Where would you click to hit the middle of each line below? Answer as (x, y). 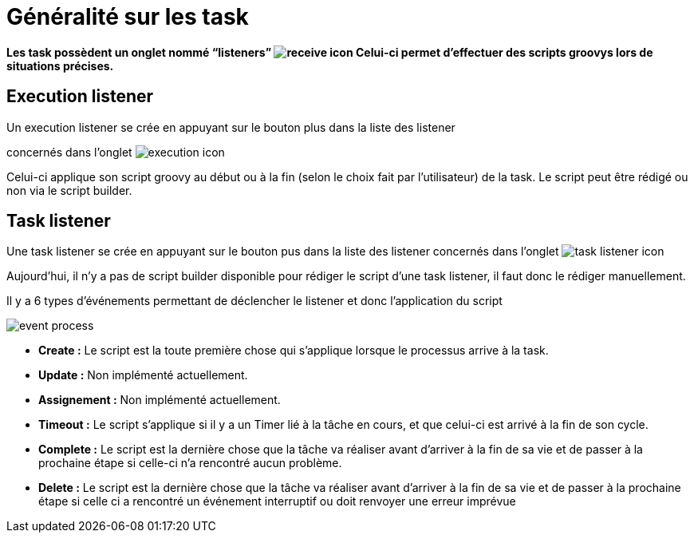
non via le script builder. (69, 190)
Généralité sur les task (128, 17)
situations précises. (60, 65)
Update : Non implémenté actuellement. (143, 375)
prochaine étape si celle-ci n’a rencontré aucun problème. (190, 463)
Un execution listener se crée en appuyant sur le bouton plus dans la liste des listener (231, 127)
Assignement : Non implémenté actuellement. (160, 400)
